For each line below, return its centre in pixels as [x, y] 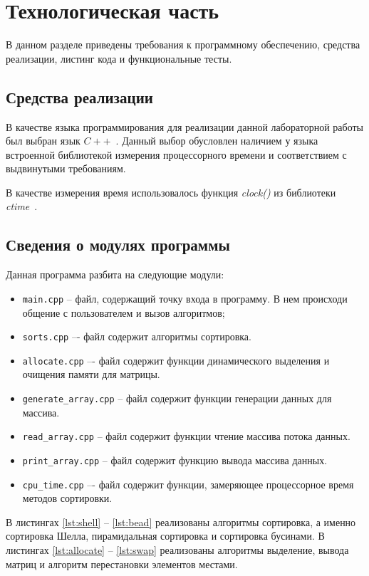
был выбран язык [43, 141]
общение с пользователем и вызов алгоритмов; [124, 312]
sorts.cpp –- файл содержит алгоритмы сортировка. [137, 336]
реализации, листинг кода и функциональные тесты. [119, 58]
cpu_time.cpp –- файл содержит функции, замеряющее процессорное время [188, 484]
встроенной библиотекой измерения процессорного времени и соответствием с [176, 154]
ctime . [22, 206]
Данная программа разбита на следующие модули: [115, 274]
